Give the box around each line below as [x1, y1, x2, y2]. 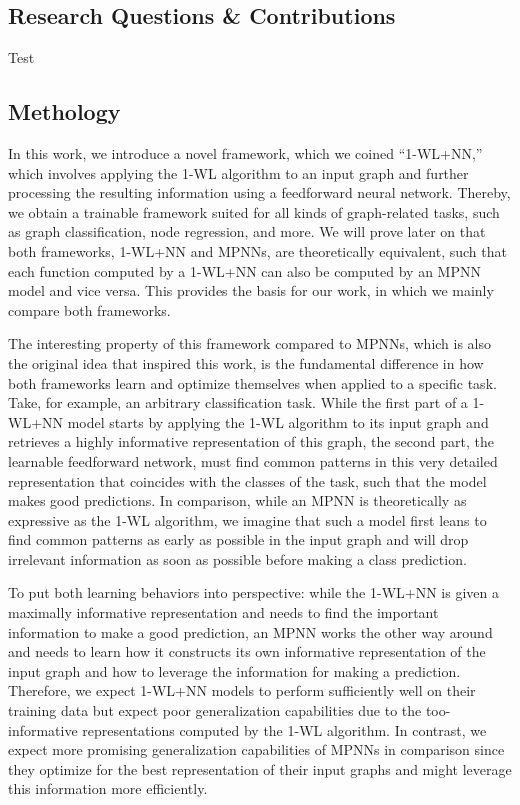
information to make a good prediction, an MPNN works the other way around [8, 621, 493, 642]
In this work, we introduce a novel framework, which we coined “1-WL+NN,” [8, 143, 483, 163]
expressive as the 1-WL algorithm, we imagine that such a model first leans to [8, 509, 487, 530]
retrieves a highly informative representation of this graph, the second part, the [8, 431, 494, 452]
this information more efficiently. [8, 778, 208, 799]
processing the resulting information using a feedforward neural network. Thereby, [8, 182, 511, 203]
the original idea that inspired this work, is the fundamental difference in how [8, 352, 484, 373]
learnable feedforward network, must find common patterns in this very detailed [8, 450, 498, 471]
